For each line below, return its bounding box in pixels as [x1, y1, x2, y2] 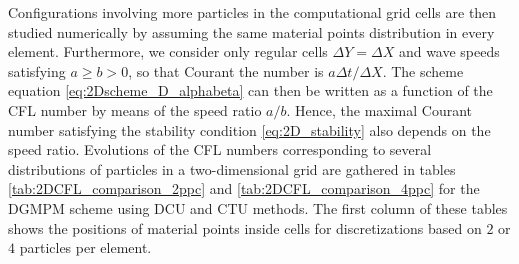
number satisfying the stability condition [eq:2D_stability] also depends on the [8, 119, 491, 140]
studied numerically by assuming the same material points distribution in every [8, 21, 495, 42]
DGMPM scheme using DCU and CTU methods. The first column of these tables [8, 197, 508, 218]
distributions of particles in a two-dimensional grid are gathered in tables [8, 158, 456, 179]
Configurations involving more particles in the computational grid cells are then [8, 2, 497, 22]
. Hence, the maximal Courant [286, 99, 473, 120]
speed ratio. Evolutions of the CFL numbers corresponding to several [8, 139, 432, 160]
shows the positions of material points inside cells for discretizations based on [8, 217, 482, 238]
